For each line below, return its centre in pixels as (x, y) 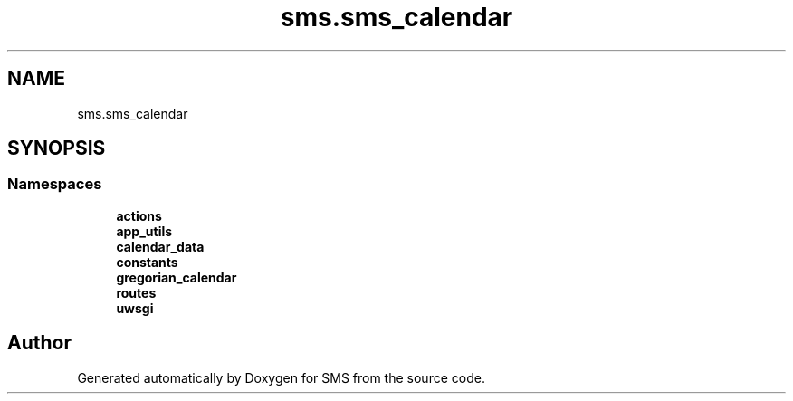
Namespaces (55, 184)
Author (39, 343)
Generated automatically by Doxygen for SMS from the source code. (281, 377)
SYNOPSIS (57, 148)
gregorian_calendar (177, 277)
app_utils (144, 231)
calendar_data (160, 246)
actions (139, 215)
